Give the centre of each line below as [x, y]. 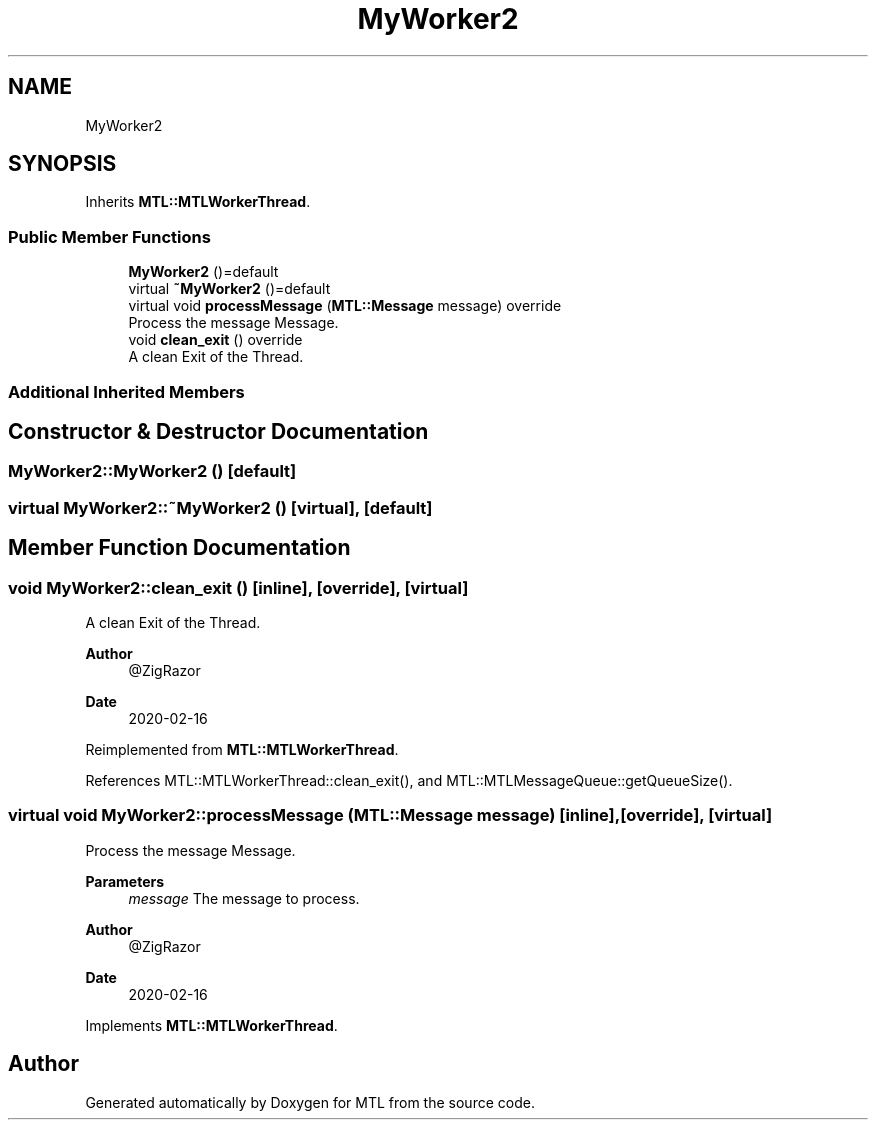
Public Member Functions [109, 236]
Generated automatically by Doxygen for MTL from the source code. [310, 1102]
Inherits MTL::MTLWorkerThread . [198, 202]
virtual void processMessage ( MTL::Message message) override [345, 306]
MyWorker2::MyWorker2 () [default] [152, 471]
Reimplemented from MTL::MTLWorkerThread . [242, 749]
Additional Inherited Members [126, 391]
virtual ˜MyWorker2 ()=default [229, 289]
